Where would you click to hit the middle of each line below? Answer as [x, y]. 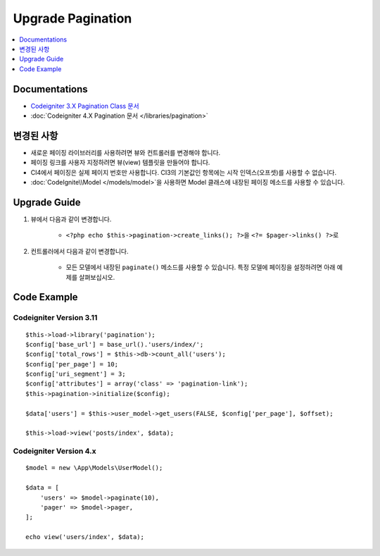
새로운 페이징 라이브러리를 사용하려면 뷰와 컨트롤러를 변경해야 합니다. [126, 152]
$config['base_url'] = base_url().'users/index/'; [115, 344]
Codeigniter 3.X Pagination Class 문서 [85, 106]
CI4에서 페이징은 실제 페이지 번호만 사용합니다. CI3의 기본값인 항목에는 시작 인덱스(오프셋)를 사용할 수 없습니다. [184, 172]
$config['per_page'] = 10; [72, 364]
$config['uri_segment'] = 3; [76, 374]
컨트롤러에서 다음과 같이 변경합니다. [80, 251]
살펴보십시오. [97, 277]
